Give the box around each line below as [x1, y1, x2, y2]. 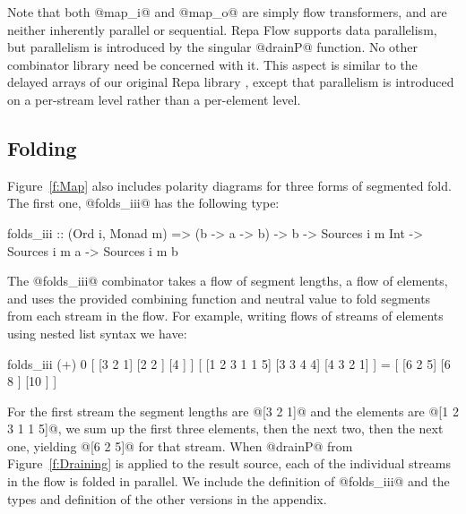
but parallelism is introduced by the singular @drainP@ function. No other [7, 38, 419, 56]
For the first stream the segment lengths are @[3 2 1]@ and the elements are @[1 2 [7, 401, 459, 420]
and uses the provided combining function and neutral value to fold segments [7, 288, 431, 307]
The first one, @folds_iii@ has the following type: [7, 193, 280, 212]
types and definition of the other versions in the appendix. [7, 489, 327, 508]
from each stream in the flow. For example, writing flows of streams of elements [7, 306, 444, 325]
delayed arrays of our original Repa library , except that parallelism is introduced [7, 73, 454, 91]
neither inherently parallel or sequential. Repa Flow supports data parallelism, [7, 20, 437, 39]
